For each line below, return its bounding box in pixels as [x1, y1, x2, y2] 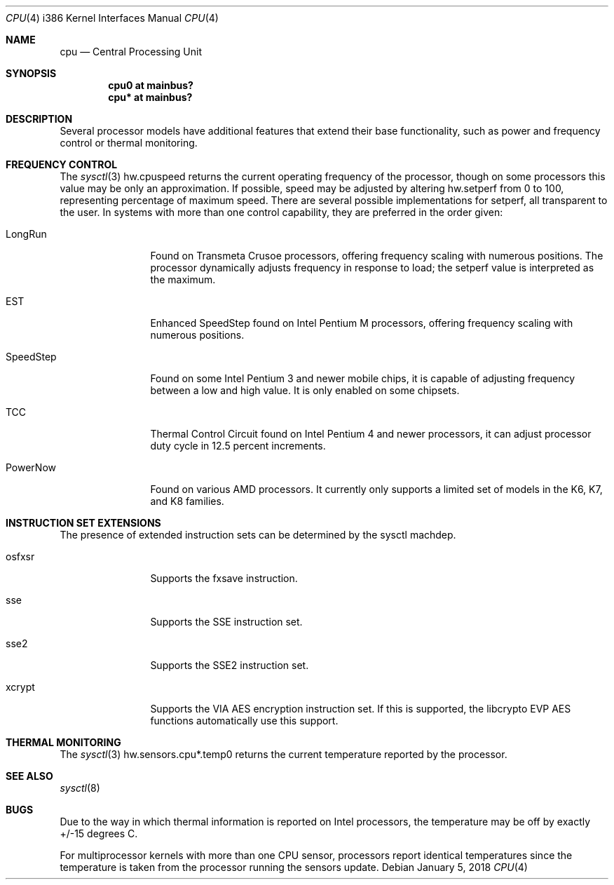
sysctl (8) [60, 782, 100, 794]
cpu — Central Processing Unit [60, 46, 202, 58]
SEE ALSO [6, 770, 53, 782]
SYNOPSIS [6, 67, 57, 79]
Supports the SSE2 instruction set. [150, 659, 309, 671]
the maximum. [150, 273, 216, 285]
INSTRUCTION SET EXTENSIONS [6, 517, 161, 529]
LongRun [6, 228, 47, 240]
